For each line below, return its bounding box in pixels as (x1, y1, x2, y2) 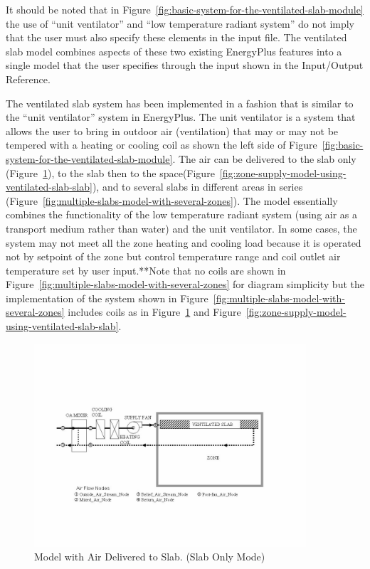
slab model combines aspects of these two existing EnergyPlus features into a (6, 43, 342, 58)
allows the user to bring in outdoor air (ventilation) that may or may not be (6, 123, 339, 138)
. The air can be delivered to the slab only (172, 151, 356, 166)
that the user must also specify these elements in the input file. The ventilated (6, 30, 347, 45)
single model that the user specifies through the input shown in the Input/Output (6, 58, 364, 73)
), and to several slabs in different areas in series (92, 179, 303, 194)
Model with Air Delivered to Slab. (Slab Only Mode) (34, 549, 265, 564)
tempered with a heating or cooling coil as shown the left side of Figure (6, 137, 317, 152)
